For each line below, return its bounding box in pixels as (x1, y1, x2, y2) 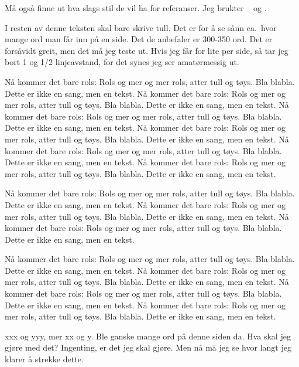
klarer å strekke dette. (5, 353, 84, 365)
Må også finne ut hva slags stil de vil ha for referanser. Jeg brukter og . (5, 2, 267, 13)
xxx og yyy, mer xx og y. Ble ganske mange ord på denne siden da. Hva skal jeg (5, 329, 291, 342)
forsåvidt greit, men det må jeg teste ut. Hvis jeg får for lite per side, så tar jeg (5, 44, 288, 56)
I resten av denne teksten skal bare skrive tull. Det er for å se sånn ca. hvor (5, 21, 277, 33)
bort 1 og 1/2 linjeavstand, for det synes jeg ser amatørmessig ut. (5, 56, 239, 68)
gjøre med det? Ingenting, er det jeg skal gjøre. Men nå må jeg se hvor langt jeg (5, 341, 291, 354)
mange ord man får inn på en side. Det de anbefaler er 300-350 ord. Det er (5, 33, 273, 45)
